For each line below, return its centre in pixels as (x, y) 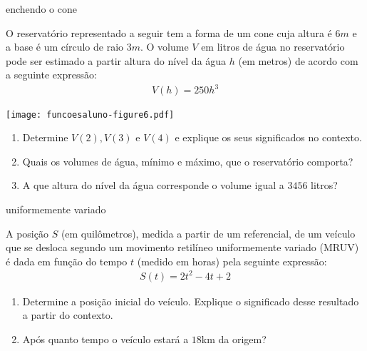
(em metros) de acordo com (298, 60)
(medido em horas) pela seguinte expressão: (232, 261)
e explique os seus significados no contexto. (268, 137)
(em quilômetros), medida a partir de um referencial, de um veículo (208, 233)
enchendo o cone (41, 9)
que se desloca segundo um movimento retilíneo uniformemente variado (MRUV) (182, 247)
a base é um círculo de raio (65, 47)
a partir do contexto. (68, 315)
